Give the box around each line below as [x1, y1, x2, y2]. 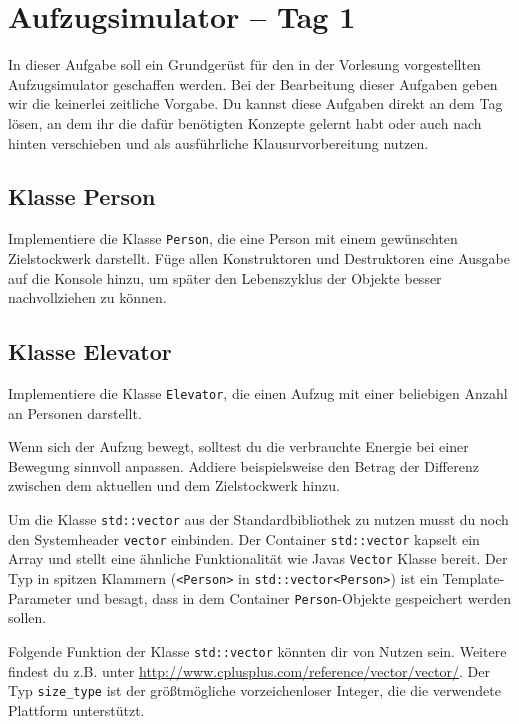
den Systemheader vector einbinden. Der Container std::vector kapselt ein [8, 528, 480, 549]
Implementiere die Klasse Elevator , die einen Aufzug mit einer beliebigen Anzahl [8, 382, 508, 403]
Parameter [8, 587, 72, 608]
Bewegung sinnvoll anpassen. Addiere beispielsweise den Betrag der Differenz [8, 455, 479, 476]
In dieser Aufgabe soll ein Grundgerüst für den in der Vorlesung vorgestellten [8, 54, 481, 75]
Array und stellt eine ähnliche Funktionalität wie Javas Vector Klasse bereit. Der [8, 548, 508, 569]
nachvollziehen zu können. [8, 287, 167, 308]
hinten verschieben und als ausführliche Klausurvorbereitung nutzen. [8, 132, 429, 153]
